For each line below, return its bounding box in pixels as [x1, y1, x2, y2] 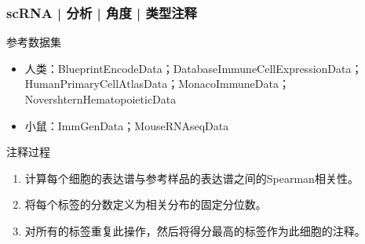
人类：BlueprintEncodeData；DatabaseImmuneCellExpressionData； [24, 60, 363, 76]
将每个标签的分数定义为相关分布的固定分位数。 [24, 196, 267, 213]
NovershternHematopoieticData [24, 91, 177, 107]
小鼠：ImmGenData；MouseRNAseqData [24, 117, 229, 133]
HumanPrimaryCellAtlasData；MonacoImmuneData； [24, 75, 290, 92]
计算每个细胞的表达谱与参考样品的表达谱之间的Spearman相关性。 [24, 169, 359, 186]
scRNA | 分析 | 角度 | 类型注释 [6, 2, 197, 22]
